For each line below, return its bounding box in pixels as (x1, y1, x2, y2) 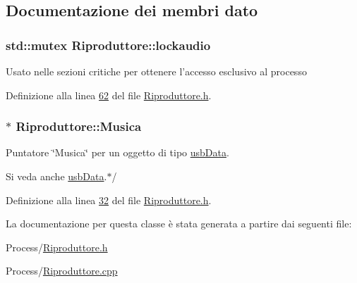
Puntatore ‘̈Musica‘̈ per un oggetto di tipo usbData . (6, 145, 229, 160)
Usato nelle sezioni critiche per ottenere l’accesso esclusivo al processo (6, 64, 307, 78)
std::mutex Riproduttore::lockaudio (6, 36, 211, 54)
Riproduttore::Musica (16, 118, 142, 135)
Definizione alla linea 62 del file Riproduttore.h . (6, 87, 212, 102)
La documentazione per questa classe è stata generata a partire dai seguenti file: (6, 216, 352, 231)
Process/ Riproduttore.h (6, 239, 108, 254)
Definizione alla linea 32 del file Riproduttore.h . (6, 192, 212, 207)
